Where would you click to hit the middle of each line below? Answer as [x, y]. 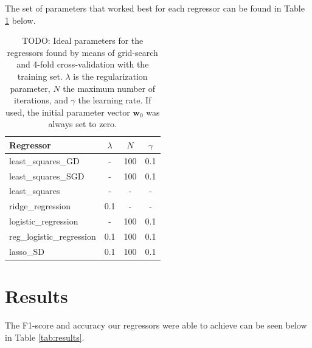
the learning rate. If [115, 100]
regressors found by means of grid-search [82, 52]
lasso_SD [27, 251]
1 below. [20, 20]
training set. [40, 76]
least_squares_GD [44, 160]
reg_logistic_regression [53, 236]
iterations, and [41, 100]
